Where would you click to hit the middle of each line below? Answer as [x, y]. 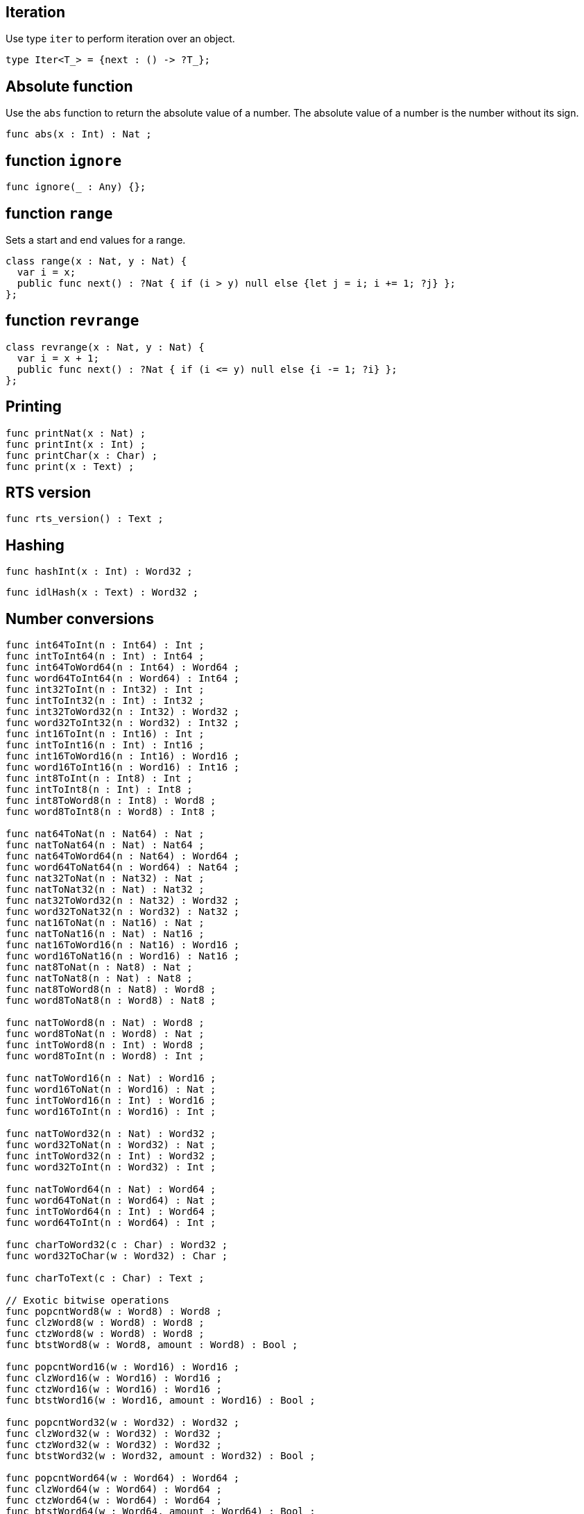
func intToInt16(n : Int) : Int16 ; [105, 745]
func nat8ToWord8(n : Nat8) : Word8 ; [111, 990]
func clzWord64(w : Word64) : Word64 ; [114, 1489]
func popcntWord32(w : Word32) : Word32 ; [123, 1423]
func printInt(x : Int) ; [76, 444]
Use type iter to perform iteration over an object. [120, 39]
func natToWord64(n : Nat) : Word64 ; [111, 1189]
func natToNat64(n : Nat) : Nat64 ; [105, 845]
